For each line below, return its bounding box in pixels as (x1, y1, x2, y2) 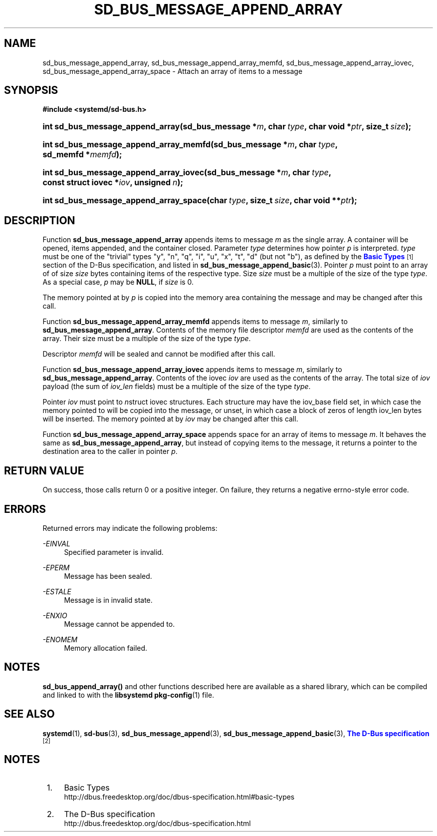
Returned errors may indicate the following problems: (42, 523, 218, 532)
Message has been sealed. (64, 571, 152, 580)
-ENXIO (42, 611, 67, 620)
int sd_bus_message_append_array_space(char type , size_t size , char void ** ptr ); (42, 195, 357, 206)
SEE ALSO (4, 708, 55, 721)
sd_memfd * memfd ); (42, 149, 122, 160)
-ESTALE (42, 587, 72, 596)
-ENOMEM (42, 635, 78, 644)
